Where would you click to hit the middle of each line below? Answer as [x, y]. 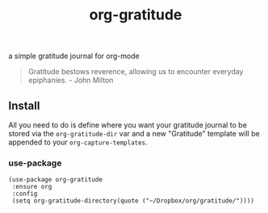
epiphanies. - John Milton [71, 80]
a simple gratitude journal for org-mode [74, 56]
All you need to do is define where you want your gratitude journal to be [128, 125]
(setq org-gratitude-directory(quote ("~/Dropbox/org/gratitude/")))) [133, 201]
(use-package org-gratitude [56, 180]
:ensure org [32, 187]
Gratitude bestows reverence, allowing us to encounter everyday [136, 72]
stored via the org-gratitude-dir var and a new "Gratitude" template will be [134, 134]
